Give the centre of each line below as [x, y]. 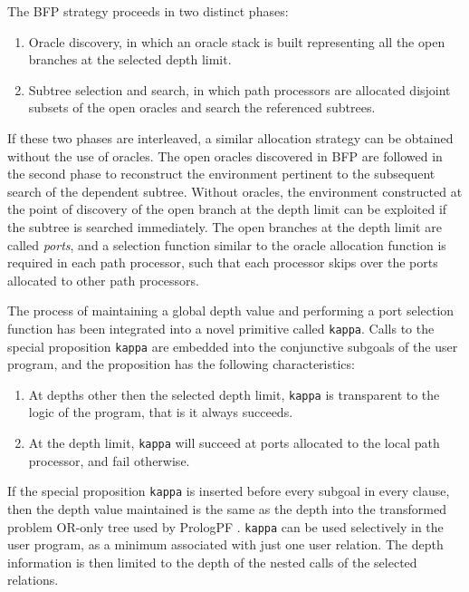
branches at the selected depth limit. [130, 59]
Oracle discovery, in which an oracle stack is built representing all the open [237, 41]
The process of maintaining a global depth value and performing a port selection [231, 311]
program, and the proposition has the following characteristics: [181, 364]
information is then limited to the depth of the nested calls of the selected [212, 562]
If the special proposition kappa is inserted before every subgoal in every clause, [229, 491]
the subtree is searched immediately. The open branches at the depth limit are [225, 226]
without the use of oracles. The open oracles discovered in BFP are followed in [225, 155]
